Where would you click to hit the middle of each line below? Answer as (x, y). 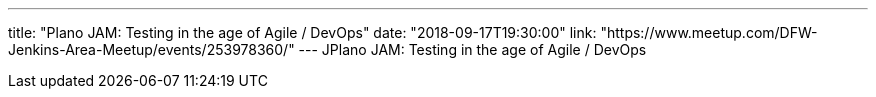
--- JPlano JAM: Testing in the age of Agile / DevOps (472, 49)
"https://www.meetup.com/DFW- (709, 32)
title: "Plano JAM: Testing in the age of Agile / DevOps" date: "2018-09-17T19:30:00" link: (302, 32)
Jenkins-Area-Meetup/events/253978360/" (151, 49)
